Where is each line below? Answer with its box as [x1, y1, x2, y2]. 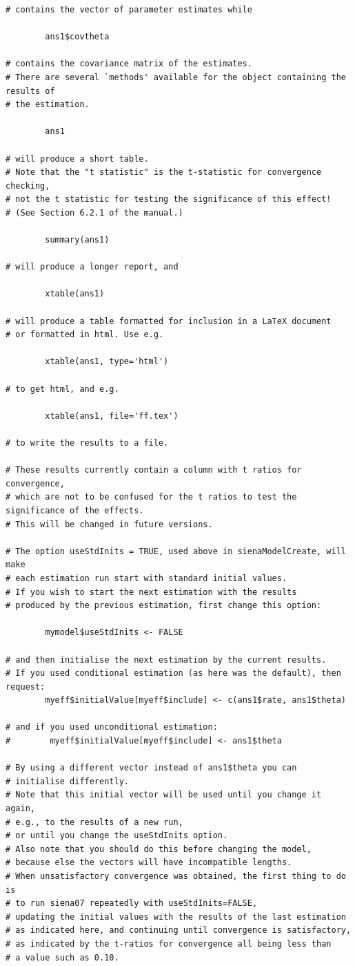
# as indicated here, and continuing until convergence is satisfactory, [6, 925, 352, 936]
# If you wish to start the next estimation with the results [6, 587, 297, 597]
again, [6, 804, 35, 814]
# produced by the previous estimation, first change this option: [6, 600, 322, 611]
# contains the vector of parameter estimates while [6, 5, 252, 15]
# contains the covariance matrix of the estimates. [6, 59, 252, 69]
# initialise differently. [6, 776, 129, 786]
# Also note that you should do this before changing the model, [6, 844, 312, 854]
